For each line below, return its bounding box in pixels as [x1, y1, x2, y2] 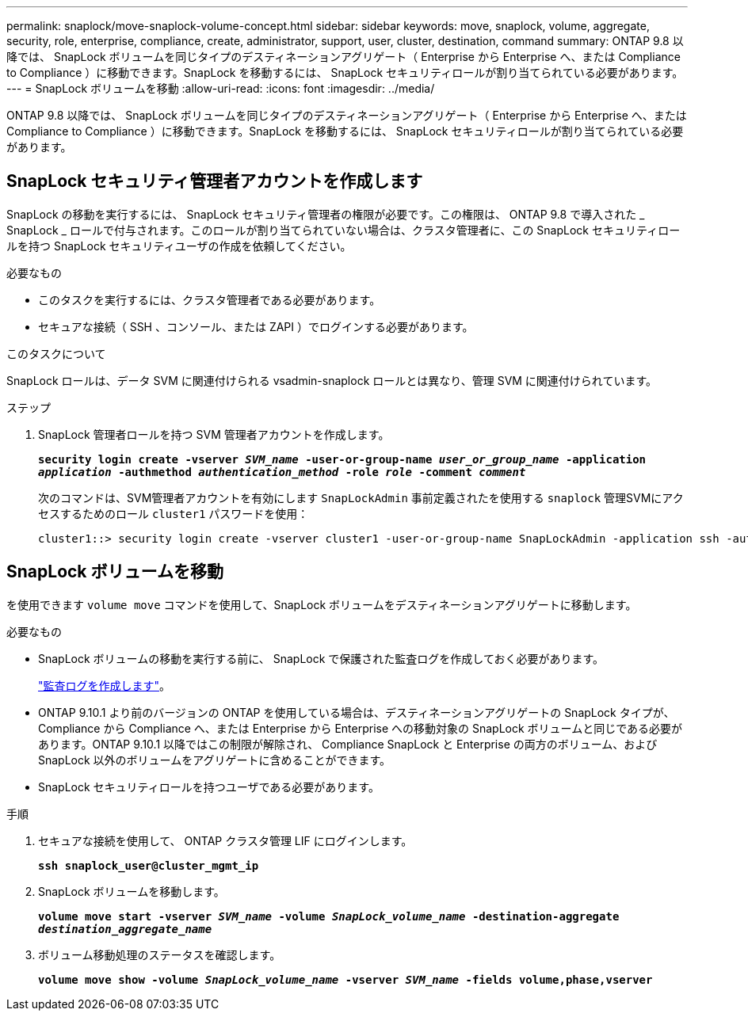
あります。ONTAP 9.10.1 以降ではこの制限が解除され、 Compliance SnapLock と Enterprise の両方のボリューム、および [38, 737, 658, 751]
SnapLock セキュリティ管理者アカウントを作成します [6, 171, 423, 192]
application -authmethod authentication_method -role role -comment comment [38, 465, 526, 478]
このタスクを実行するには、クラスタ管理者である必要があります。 [38, 292, 381, 307]
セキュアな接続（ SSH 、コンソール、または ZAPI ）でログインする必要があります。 [38, 319, 474, 333]
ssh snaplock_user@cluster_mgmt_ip [38, 859, 259, 872]
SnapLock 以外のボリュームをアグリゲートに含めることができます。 [38, 752, 391, 767]
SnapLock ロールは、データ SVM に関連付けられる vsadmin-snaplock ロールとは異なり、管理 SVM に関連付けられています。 [6, 373, 658, 387]
